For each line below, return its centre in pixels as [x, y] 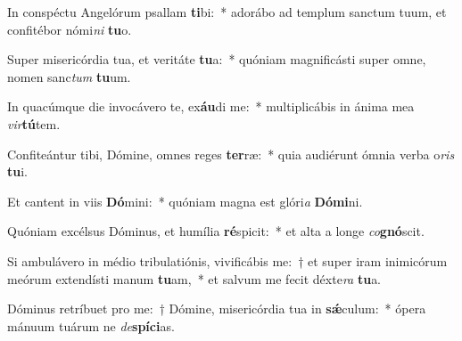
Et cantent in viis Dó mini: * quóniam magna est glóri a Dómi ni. [185, 201]
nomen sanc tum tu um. [69, 76]
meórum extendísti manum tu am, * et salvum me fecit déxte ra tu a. [194, 278]
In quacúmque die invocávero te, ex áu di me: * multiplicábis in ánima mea [211, 106]
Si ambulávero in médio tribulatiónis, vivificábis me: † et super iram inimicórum [227, 260]
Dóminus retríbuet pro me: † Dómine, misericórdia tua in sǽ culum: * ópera [217, 309]
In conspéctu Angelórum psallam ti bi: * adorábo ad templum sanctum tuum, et [227, 12]
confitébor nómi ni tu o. [70, 29]
